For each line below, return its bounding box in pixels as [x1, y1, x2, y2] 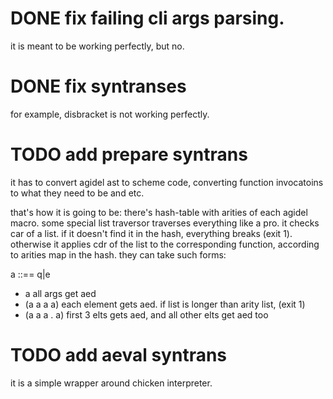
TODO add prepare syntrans [10, 143, 248, 166]
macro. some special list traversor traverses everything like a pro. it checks [10, 217, 320, 229]
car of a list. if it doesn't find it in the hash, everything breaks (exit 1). [10, 227, 293, 239]
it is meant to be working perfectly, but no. [10, 40, 185, 52]
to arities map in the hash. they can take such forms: [10, 248, 227, 261]
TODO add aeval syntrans [10, 344, 228, 366]
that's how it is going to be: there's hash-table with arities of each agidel [10, 206, 308, 218]
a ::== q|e [10, 268, 51, 280]
